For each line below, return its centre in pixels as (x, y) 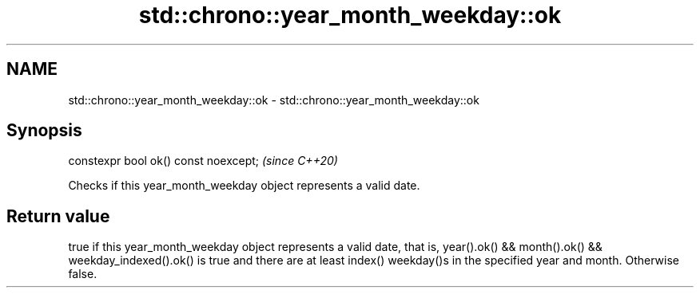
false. (83, 274)
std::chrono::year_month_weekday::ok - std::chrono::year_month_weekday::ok (274, 100)
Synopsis (44, 131)
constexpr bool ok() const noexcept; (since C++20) (203, 161)
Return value (58, 216)
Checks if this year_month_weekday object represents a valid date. (244, 186)
